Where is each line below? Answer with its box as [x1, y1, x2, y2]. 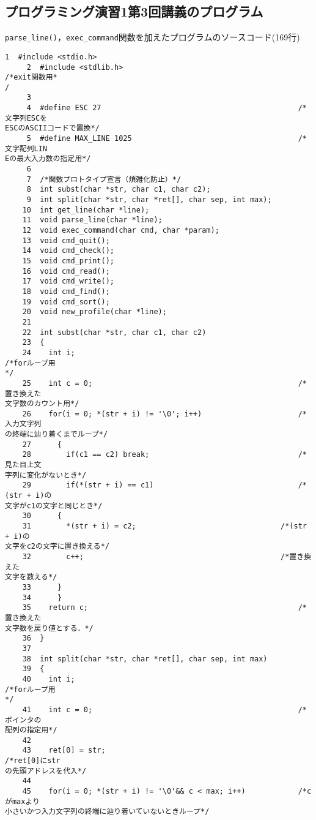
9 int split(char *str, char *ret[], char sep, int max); [26, 195, 272, 205]
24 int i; [22, 348, 75, 357]
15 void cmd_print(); [22, 256, 114, 265]
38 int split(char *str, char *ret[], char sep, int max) [22, 654, 268, 663]
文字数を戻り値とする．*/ [5, 623, 94, 633]
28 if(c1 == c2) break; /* [22, 450, 307, 459]
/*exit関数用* [5, 73, 57, 82]
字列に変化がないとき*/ [5, 470, 87, 480]
